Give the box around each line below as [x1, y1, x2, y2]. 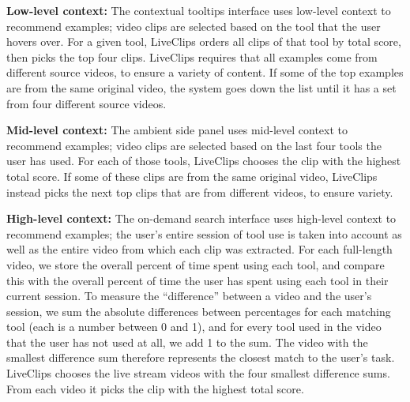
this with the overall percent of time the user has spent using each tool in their [6, 272, 389, 288]
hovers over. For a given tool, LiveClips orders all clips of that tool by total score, [6, 33, 401, 50]
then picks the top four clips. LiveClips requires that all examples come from [6, 48, 378, 65]
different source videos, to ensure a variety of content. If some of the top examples [6, 64, 404, 81]
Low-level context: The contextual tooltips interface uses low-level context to [6, 2, 391, 18]
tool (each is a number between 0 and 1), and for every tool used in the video [6, 318, 382, 335]
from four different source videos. [6, 95, 167, 111]
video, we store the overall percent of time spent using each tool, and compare [6, 256, 385, 272]
